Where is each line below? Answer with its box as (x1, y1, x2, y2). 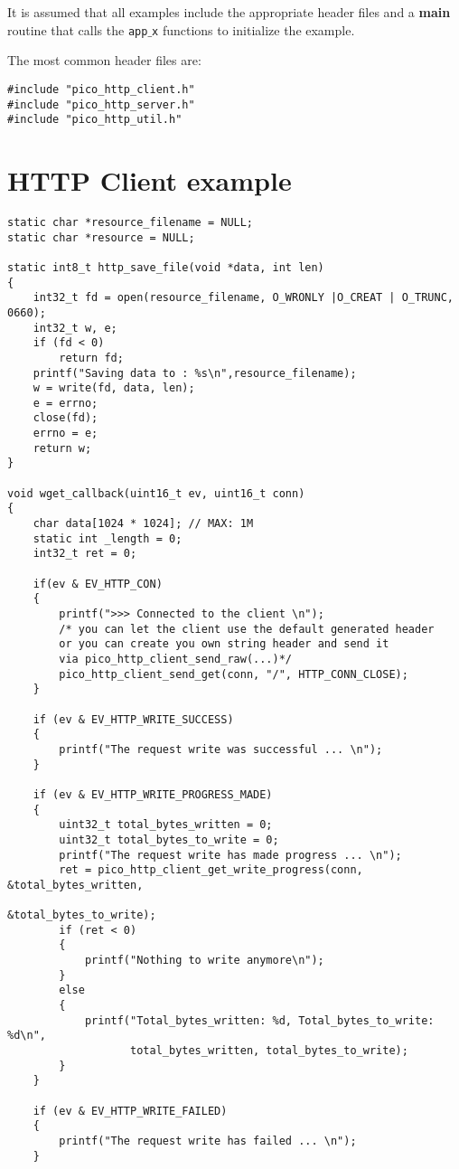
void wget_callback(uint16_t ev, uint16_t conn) (7, 486, 305, 500)
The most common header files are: (7, 51, 201, 70)
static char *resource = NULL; (7, 231, 195, 244)
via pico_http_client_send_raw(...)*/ (59, 652, 292, 665)
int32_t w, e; (33, 321, 117, 335)
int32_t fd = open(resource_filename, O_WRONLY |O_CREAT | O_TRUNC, (33, 291, 454, 305)
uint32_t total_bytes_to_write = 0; (59, 833, 279, 846)
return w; (33, 441, 92, 455)
